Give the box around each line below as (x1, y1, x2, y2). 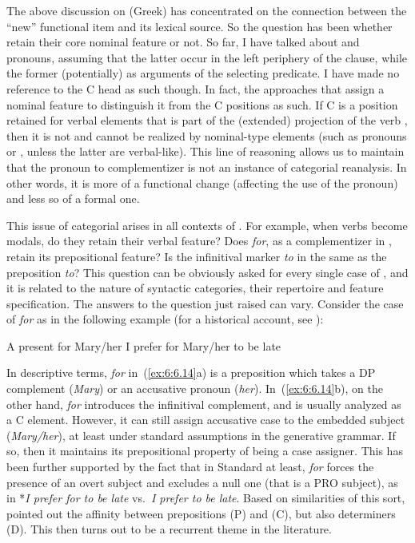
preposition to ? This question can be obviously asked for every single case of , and (6, 264, 409, 280)
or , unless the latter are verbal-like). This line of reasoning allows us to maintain (6, 143, 405, 160)
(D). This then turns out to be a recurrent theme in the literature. (6, 521, 332, 537)
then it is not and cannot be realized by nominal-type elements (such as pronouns (6, 127, 407, 144)
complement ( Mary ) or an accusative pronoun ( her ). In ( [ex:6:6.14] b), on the (6, 380, 383, 397)
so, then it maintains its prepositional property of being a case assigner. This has (6, 442, 403, 459)
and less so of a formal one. (6, 190, 140, 207)
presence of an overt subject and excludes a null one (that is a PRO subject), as (6, 474, 398, 490)
